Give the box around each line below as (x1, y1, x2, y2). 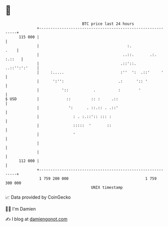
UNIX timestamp (91, 185, 123, 190)
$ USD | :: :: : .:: (5, 96, 119, 102)
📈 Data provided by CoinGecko (5, 194, 71, 200)
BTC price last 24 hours (82, 21, 135, 26)
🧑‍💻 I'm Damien (5, 206, 36, 212)
